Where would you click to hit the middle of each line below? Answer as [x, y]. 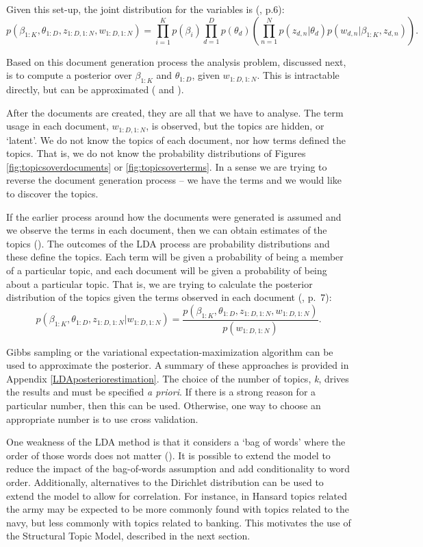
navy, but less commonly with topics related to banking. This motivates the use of [179, 522]
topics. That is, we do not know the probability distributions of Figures [156, 153]
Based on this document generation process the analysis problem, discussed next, [176, 61]
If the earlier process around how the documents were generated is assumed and [174, 216]
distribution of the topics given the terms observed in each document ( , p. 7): [169, 297]
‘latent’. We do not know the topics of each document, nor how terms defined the [176, 139]
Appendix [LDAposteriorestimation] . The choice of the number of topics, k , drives [178, 378]
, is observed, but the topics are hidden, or [235, 126]
